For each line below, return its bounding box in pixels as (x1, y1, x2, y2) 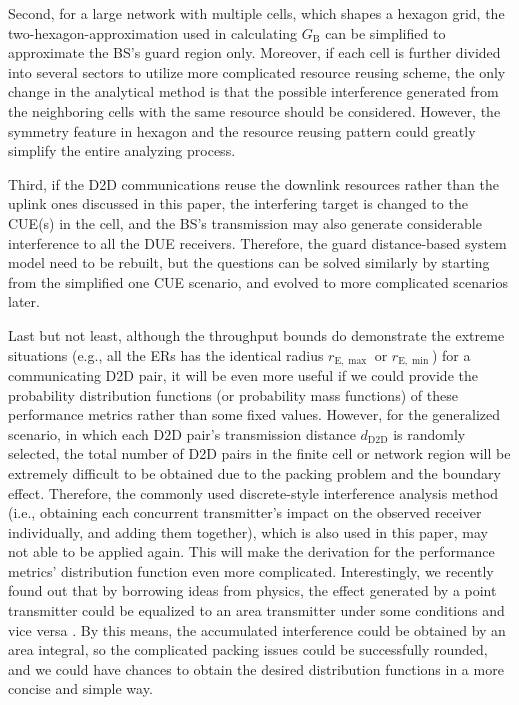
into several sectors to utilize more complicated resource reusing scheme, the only (8, 61, 506, 82)
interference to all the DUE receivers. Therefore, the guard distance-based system (8, 232, 507, 253)
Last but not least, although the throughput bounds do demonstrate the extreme (8, 324, 505, 345)
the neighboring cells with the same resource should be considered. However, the (8, 100, 501, 121)
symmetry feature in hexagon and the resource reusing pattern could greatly (8, 120, 476, 141)
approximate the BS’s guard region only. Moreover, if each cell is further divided (8, 42, 501, 63)
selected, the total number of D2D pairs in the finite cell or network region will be (8, 443, 511, 464)
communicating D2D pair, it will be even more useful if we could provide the (8, 364, 478, 385)
